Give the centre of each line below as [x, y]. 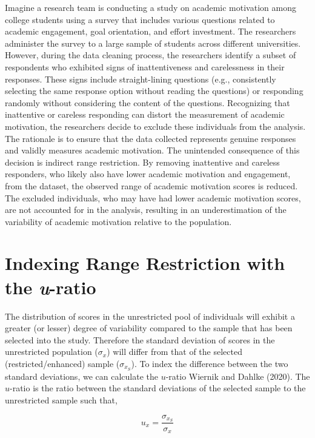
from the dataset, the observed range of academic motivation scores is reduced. [151, 185]
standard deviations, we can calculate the [81, 376]
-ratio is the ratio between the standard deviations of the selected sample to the [158, 388]
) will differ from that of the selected [174, 352]
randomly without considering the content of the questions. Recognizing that [148, 102]
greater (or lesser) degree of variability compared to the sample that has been [149, 328]
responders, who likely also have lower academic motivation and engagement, [148, 174]
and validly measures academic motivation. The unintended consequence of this [152, 150]
